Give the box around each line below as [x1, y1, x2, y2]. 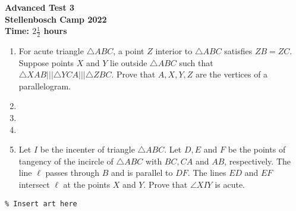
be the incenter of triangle [40, 143, 135, 156]
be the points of [228, 143, 286, 156]
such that [179, 56, 213, 69]
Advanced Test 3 [5, 1, 75, 13]
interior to [155, 45, 193, 57]
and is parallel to [111, 166, 173, 179]
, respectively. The [224, 154, 291, 167]
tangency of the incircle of [18, 154, 114, 167]
